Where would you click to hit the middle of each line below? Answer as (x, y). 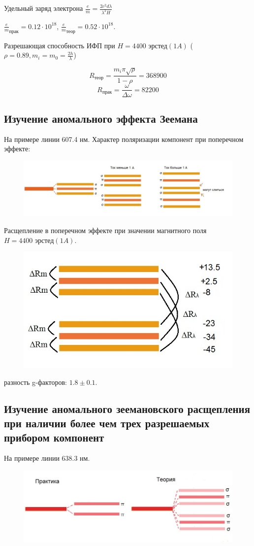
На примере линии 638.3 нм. (47, 458)
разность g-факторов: (35, 382)
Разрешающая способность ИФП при (60, 45)
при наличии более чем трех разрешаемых (107, 423)
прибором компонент (54, 437)
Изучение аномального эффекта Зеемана (101, 118)
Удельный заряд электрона (44, 8)
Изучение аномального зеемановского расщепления (127, 408)
